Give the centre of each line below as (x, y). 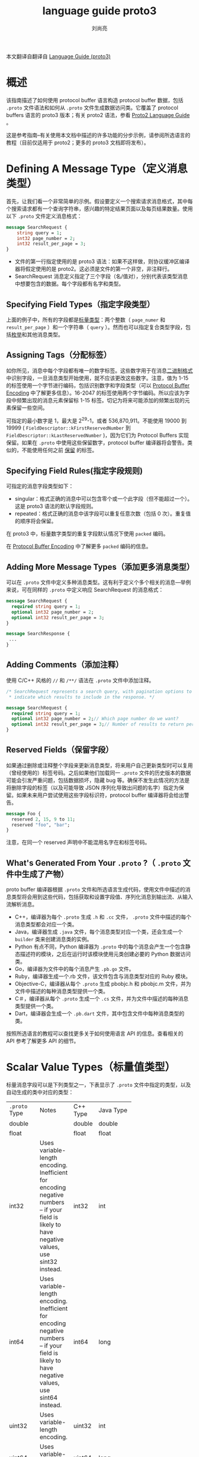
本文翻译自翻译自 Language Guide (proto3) (58, 56)
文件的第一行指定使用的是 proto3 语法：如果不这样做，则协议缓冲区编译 (102, 261)
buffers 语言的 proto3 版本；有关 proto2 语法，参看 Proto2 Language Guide (98, 115)
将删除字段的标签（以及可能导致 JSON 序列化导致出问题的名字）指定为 (93, 787)
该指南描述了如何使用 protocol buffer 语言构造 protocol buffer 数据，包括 (95, 100)
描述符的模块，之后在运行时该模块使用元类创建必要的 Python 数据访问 (105, 954)
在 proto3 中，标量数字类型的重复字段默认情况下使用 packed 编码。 (87, 534)
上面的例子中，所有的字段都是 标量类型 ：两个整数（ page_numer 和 (86, 320)
